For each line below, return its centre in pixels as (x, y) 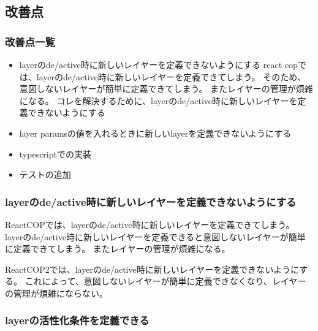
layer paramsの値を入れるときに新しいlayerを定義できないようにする (155, 133)
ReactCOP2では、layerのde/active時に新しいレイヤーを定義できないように (152, 269)
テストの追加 (45, 174)
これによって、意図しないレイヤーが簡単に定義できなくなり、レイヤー (165, 281)
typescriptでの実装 (55, 154)
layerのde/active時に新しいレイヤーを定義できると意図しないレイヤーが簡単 (155, 236)
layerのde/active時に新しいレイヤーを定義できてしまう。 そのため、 (171, 76)
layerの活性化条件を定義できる (77, 320)
